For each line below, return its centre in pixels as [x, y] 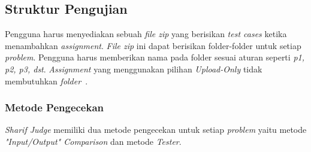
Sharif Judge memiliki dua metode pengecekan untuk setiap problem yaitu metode [156, 130]
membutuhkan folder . [46, 80]
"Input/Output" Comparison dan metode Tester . [93, 141]
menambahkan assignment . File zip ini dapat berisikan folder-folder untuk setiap [153, 45]
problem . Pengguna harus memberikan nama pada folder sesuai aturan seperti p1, [155, 57]
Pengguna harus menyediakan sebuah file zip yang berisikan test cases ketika [146, 34]
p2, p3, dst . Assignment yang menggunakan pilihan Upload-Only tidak [134, 69]
